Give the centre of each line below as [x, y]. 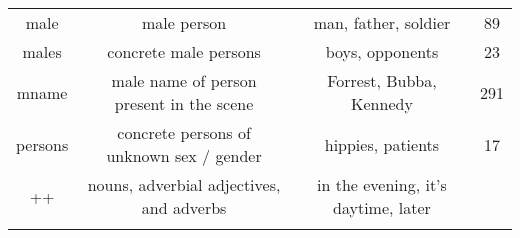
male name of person [184, 80]
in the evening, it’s [382, 184]
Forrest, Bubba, [382, 80]
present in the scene [184, 103]
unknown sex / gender [184, 155]
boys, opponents [382, 51]
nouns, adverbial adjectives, [184, 184]
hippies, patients [382, 144]
